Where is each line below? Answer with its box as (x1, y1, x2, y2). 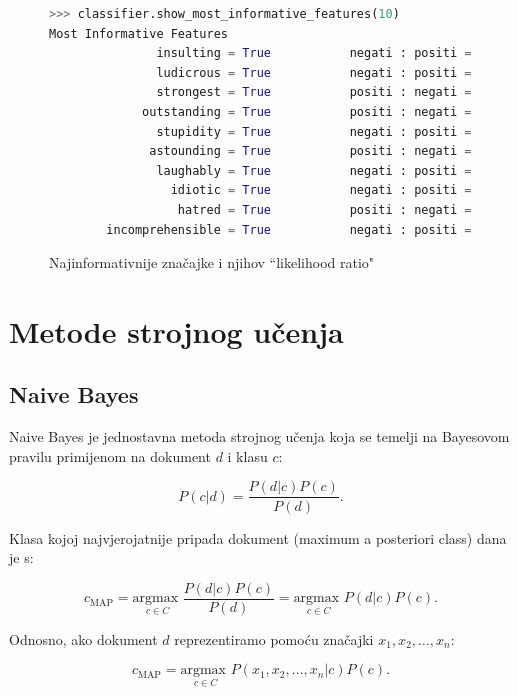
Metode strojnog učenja (9, 310, 344, 351)
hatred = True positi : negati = (177, 202, 472, 217)
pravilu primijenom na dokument (9, 445, 211, 466)
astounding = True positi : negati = (149, 144, 472, 159)
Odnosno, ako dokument (9, 628, 158, 649)
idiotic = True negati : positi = (170, 183, 472, 198)
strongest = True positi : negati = (156, 85, 472, 100)
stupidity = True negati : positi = (156, 124, 472, 139)
